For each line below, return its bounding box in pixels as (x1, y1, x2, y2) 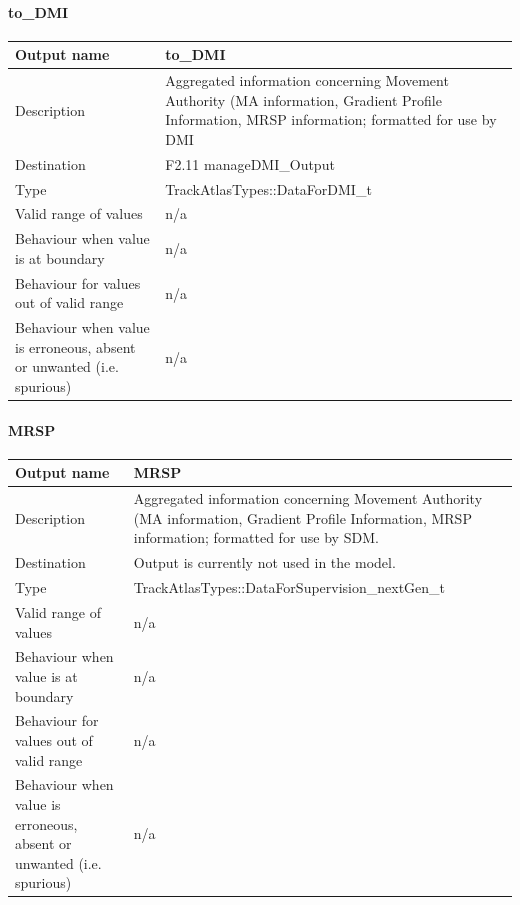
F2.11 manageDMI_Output (165, 153, 335, 174)
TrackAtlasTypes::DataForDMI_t (165, 178, 372, 199)
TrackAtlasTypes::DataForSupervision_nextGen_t (133, 577, 446, 598)
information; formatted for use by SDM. (133, 527, 379, 548)
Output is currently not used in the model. (133, 552, 396, 573)
